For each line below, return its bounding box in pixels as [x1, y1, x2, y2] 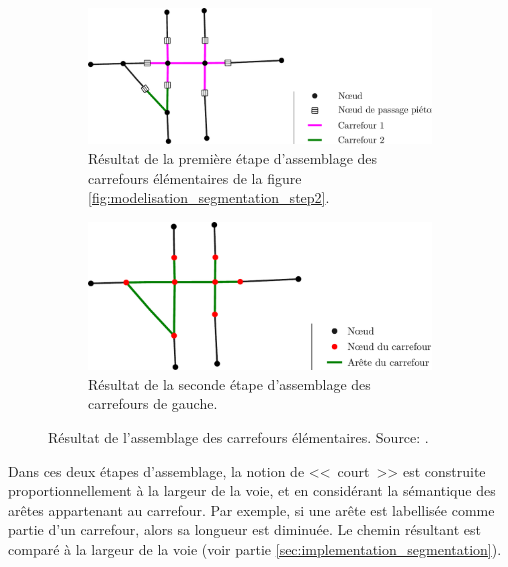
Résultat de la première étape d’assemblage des [88, 147, 378, 168]
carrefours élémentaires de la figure [88, 167, 302, 188]
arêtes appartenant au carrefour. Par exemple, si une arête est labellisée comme [8, 499, 495, 520]
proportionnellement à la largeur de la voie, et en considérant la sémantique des [8, 480, 496, 501]
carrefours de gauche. [88, 393, 218, 414]
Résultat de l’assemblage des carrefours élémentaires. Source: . [48, 427, 429, 448]
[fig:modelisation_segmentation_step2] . [88, 187, 330, 208]
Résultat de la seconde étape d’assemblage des [88, 373, 371, 394]
